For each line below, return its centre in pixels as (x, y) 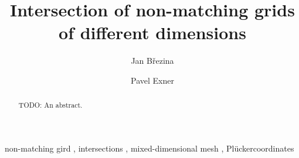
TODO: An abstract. (50, 105)
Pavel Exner (152, 80)
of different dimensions (152, 32)
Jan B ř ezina (152, 61)
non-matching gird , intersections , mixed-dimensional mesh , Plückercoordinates (149, 148)
